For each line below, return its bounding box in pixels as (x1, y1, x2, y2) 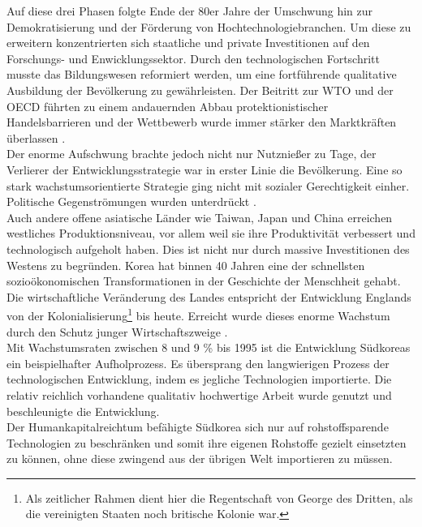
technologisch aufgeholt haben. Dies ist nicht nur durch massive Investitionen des (6, 240, 410, 257)
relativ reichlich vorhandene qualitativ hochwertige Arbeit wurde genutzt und (6, 386, 392, 403)
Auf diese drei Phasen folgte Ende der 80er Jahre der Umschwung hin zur (6, 2, 372, 19)
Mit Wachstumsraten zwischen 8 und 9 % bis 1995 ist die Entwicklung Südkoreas (6, 339, 411, 356)
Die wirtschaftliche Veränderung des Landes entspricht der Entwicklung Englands (6, 288, 411, 305)
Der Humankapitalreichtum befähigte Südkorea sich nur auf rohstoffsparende (6, 418, 389, 435)
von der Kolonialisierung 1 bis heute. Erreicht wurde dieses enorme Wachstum (6, 305, 390, 323)
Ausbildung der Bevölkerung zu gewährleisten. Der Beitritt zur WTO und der (6, 81, 394, 98)
